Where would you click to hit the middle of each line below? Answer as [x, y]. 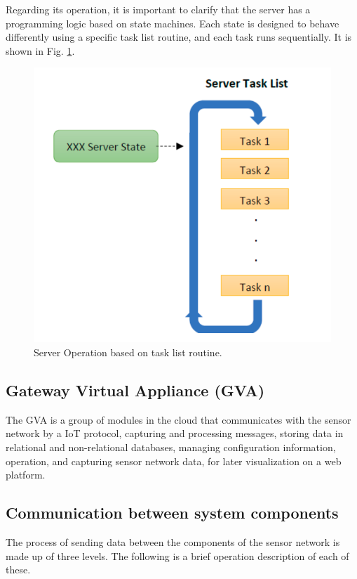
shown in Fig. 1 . [40, 50]
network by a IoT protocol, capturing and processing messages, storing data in [175, 433]
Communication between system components [172, 513]
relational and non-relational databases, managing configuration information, [171, 447]
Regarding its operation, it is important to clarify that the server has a [158, 9]
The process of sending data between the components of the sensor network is [173, 542]
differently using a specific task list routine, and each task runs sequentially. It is [179, 37]
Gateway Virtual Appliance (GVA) [135, 390]
